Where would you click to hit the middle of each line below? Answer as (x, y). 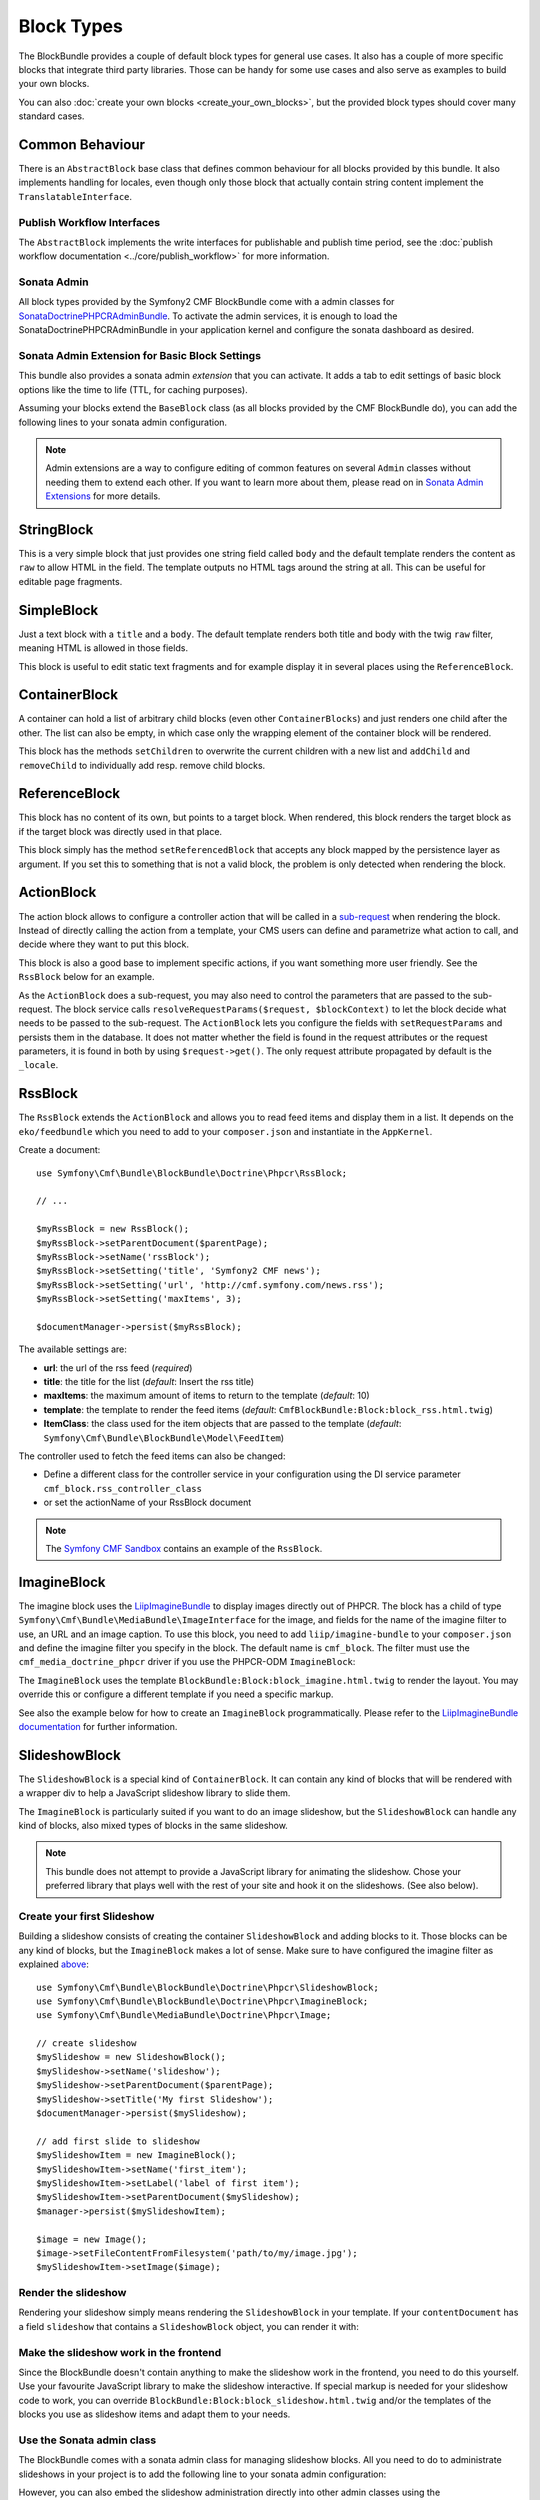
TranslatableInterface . (75, 196)
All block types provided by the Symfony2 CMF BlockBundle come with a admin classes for (206, 302)
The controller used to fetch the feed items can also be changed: (152, 1456)
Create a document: (59, 1150)
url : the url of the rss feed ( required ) (118, 1367)
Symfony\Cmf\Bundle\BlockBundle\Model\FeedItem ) (164, 1437)
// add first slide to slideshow (118, 2141)
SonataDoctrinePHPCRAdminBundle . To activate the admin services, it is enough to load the (208, 316)
